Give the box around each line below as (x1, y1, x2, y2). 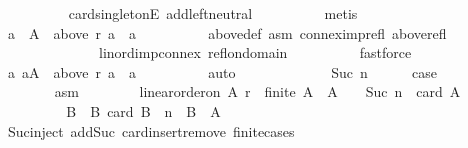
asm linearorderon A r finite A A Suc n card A (54, 81, 461, 102)
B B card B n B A (66, 100, 221, 121)
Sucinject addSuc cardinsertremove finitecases (7, 120, 295, 141)
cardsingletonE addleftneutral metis (68, 3, 358, 23)
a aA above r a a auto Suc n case (7, 61, 438, 82)
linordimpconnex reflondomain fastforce (98, 42, 412, 63)
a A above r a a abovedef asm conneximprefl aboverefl (7, 22, 447, 43)
